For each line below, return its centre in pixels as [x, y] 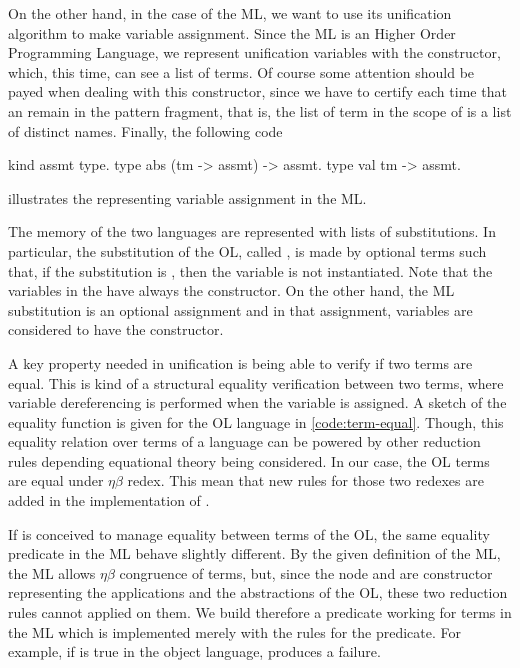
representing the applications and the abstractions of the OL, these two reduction [258, 592]
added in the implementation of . [109, 500]
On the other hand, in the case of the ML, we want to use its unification [230, 13]
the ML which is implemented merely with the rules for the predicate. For [234, 631]
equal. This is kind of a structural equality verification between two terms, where [256, 382]
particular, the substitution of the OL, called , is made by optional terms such [247, 250]
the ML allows [52, 572]
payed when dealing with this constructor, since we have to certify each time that [257, 91]
